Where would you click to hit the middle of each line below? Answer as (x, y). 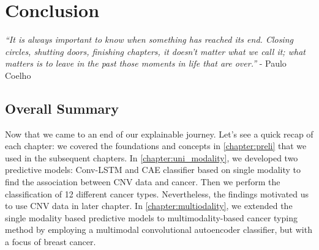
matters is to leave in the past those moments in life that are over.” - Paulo (146, 63)
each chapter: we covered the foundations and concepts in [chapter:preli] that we (156, 146)
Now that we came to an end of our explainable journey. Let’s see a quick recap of (159, 134)
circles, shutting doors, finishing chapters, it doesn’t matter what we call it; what (155, 51)
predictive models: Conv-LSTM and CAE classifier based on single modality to (153, 170)
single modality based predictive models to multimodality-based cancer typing (151, 217)
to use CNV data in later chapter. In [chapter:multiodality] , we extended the (149, 206)
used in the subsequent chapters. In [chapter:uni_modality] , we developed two (152, 157)
